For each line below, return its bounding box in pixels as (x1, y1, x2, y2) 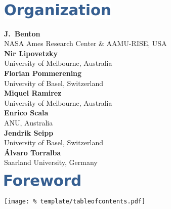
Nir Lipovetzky (4, 48, 58, 58)
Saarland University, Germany (4, 157, 98, 168)
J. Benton (4, 28, 40, 38)
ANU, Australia (4, 117, 53, 128)
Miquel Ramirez (4, 88, 62, 98)
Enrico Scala (4, 107, 49, 118)
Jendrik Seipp (4, 127, 54, 138)
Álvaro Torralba (4, 147, 61, 157)
